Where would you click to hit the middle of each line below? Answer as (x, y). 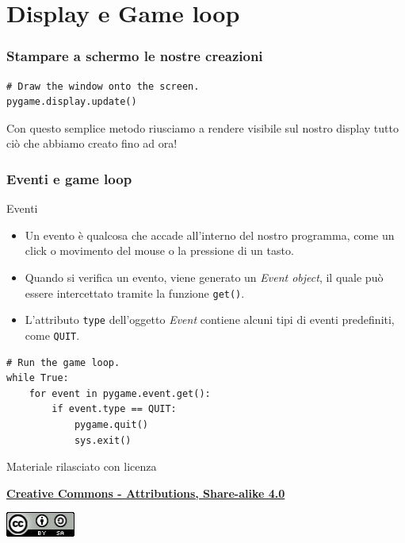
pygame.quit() (111, 424)
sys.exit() (103, 440)
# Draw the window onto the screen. (103, 86)
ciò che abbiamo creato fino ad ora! (92, 143)
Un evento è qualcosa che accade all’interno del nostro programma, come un (210, 235)
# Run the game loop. (63, 362)
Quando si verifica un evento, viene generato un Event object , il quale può (204, 277)
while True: (38, 378)
